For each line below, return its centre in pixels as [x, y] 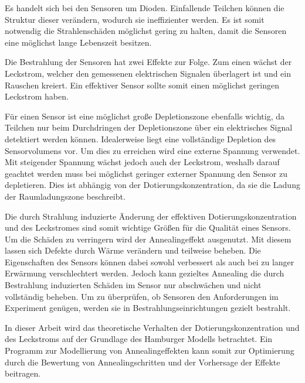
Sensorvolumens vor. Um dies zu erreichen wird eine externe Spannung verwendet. [152, 150]
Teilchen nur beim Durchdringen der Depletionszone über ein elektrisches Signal [149, 127]
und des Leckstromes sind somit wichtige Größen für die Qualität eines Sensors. [148, 228]
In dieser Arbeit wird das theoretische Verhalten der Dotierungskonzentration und [152, 327]
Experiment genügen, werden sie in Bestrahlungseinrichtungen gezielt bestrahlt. [148, 308]
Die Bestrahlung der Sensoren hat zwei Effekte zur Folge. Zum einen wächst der [148, 62]
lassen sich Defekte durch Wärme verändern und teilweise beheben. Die [133, 250]
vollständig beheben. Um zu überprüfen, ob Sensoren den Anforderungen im [142, 296]
